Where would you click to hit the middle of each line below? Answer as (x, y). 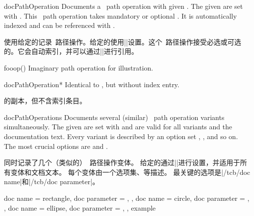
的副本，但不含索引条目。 (45, 101)
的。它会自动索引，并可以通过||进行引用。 (71, 51)
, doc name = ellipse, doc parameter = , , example (80, 207)
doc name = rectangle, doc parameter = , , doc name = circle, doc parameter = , (127, 198)
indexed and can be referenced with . (60, 25)
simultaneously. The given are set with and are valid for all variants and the (118, 127)
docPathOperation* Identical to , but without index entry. (92, 84)
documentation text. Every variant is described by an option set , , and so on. (121, 136)
